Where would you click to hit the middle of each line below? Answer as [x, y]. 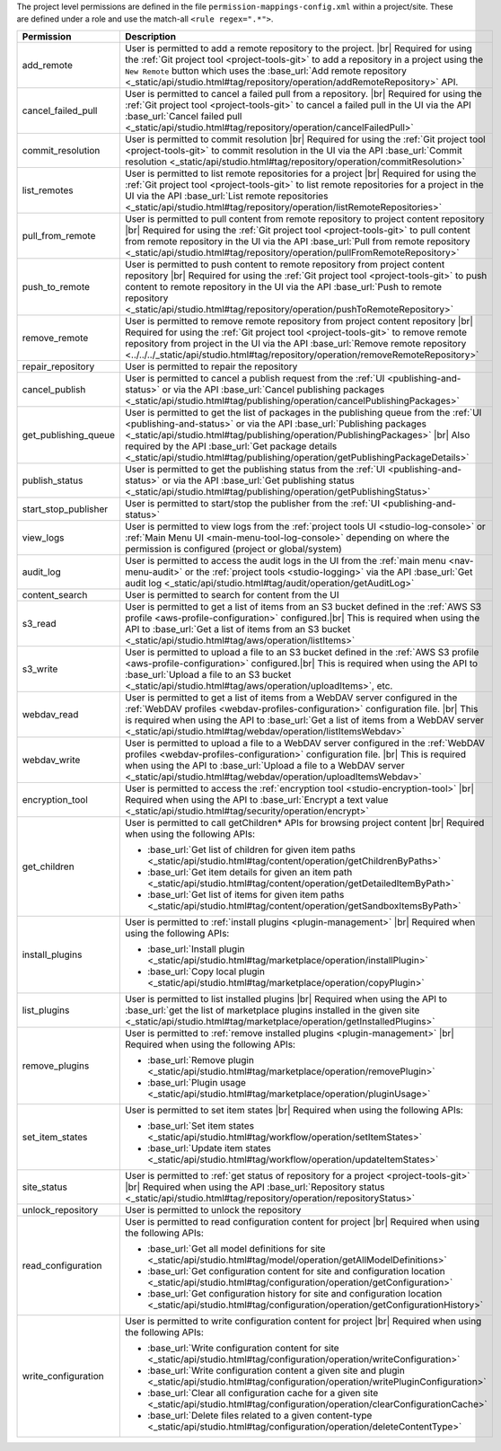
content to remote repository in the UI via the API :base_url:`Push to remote [283, 286]
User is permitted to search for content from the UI [232, 594]
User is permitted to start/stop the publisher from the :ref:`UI [252, 503]
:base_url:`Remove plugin [201, 1060]
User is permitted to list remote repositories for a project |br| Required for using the [300, 173]
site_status [44, 1187]
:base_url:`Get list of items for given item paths [246, 894]
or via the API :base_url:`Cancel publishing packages [273, 389]
